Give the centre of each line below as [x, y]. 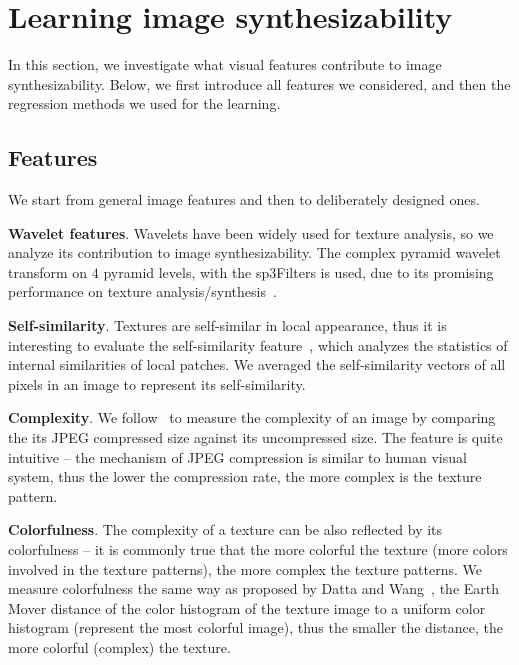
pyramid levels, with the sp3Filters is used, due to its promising [298, 271]
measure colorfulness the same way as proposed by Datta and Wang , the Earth [254, 588]
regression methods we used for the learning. [144, 103]
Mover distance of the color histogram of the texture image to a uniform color [247, 607]
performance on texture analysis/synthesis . [142, 291]
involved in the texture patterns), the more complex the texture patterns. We [245, 568]
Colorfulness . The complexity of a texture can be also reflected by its [225, 529]
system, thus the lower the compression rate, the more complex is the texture [245, 476]
